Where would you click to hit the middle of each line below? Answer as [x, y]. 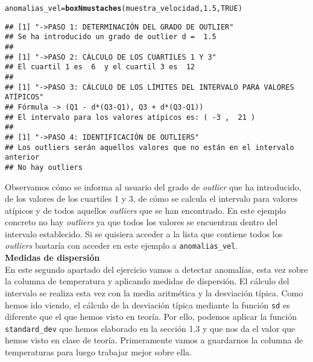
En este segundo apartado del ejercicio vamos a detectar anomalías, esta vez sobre [156, 269]
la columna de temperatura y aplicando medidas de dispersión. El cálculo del [147, 281]
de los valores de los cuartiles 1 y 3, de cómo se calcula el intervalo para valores [151, 198]
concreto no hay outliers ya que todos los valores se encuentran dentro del [141, 222]
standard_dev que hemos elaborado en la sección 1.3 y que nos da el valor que [150, 328]
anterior [22, 158]
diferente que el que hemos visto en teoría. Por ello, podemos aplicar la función [151, 317]
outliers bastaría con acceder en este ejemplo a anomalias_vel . [122, 245]
